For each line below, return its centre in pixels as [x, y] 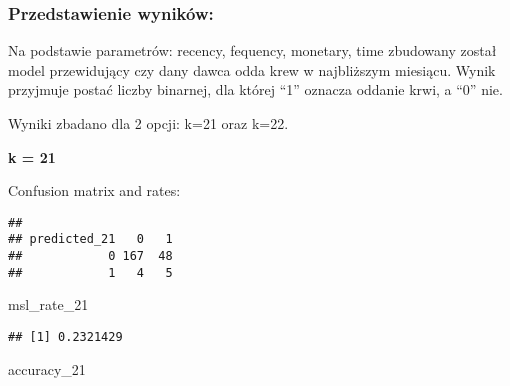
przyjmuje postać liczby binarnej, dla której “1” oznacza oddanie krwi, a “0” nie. [255, 89]
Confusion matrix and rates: [94, 190]
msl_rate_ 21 [48, 304]
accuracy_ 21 [47, 368]
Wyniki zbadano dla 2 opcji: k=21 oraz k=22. [148, 123]
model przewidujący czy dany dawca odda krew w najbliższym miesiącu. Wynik [252, 69]
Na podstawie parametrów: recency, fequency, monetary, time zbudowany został [252, 50]
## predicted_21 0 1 [90, 239]
